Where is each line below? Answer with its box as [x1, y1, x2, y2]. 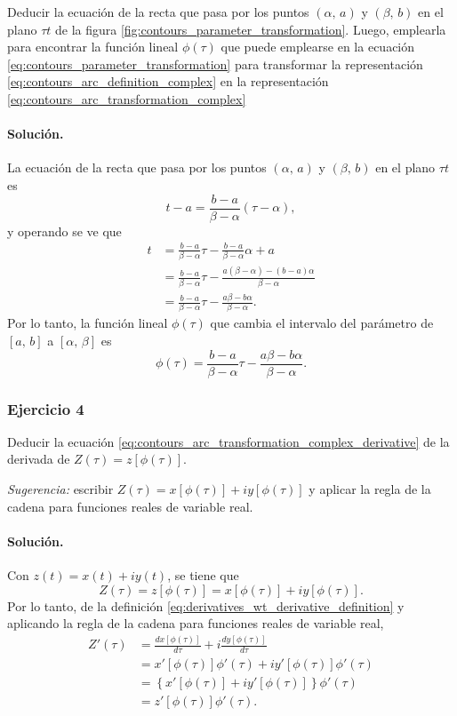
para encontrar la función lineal [7, 37, 179, 56]
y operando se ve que [7, 221, 122, 240]
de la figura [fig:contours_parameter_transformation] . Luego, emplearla [54, 20, 446, 38]
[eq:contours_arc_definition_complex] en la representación [7, 72, 329, 91]
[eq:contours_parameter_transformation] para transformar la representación [7, 54, 423, 73]
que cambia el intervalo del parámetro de [210, 314, 434, 332]
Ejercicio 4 [7, 397, 84, 419]
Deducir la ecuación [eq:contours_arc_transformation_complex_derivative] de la [7, 432, 450, 450]
